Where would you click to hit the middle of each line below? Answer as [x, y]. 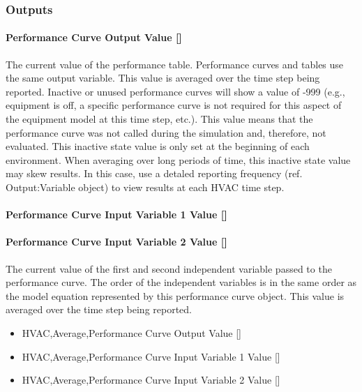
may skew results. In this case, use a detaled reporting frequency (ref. [154, 173]
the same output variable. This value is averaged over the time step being [163, 78]
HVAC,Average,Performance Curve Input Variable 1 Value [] [151, 356]
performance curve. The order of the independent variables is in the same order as [181, 282]
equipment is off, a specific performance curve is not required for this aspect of [174, 105]
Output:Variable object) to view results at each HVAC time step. [145, 187]
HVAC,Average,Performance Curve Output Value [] [132, 332]
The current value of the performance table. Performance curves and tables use [175, 64]
